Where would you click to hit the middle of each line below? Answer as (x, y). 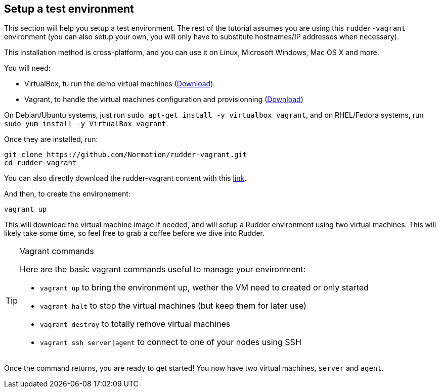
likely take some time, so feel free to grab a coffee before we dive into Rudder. (135, 233)
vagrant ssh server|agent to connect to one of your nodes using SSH (171, 342)
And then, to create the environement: (67, 194)
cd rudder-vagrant (40, 163)
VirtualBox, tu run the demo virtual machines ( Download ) (119, 84)
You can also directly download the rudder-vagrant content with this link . (125, 178)
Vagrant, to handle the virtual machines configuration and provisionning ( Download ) (164, 100)
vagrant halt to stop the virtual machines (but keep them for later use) (173, 306)
